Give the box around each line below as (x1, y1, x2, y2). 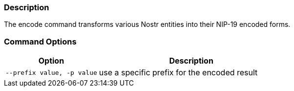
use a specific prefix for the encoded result (99, 68, 258, 78)
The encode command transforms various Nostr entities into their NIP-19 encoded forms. (4, 20, 291, 29)
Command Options (4, 36, 77, 46)
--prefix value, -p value (5, 68, 97, 76)
